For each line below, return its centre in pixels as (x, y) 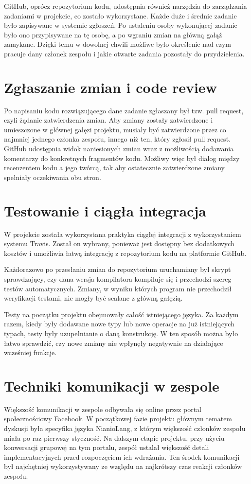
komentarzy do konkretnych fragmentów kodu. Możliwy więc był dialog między (122, 158)
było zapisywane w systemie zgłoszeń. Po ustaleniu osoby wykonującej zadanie (121, 25)
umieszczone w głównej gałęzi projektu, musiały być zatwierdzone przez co (115, 129)
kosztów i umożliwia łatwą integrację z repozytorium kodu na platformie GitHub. (125, 253)
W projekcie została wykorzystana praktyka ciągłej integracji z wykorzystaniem (123, 234)
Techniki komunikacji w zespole (112, 385)
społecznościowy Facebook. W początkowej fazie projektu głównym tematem (118, 419)
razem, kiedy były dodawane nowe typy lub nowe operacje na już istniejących (119, 324)
